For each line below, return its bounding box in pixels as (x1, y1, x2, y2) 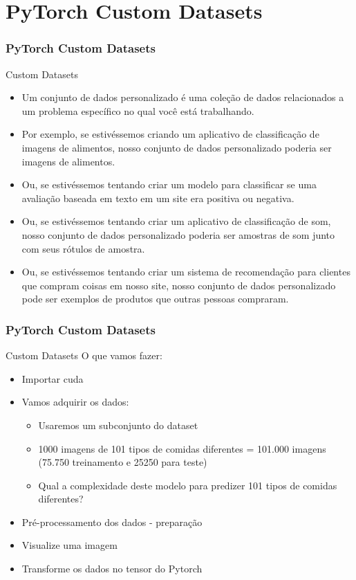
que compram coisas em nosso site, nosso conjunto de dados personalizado (21, 278, 336, 292)
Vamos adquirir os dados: (21, 395, 129, 409)
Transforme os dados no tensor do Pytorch (21, 561, 203, 576)
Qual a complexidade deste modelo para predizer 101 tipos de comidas (38, 478, 337, 492)
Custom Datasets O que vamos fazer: (6, 348, 162, 363)
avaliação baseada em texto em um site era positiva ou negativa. (21, 190, 294, 205)
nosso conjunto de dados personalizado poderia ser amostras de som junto (21, 227, 335, 242)
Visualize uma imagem (21, 538, 118, 552)
